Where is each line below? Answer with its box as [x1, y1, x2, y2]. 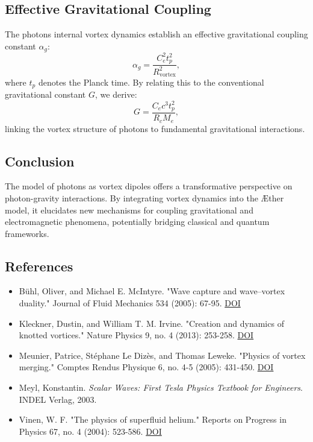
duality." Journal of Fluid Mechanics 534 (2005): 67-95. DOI [19, 297, 241, 309]
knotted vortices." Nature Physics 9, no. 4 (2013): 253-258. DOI [19, 329, 254, 341]
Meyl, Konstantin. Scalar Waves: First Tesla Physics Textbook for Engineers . [19, 381, 303, 394]
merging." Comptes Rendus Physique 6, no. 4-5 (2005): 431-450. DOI [19, 361, 274, 373]
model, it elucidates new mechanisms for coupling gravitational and [5, 203, 253, 216]
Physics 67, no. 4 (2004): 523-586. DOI [19, 425, 162, 437]
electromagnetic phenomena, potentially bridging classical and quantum [5, 215, 270, 228]
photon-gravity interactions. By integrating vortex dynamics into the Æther [5, 191, 284, 204]
